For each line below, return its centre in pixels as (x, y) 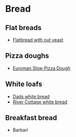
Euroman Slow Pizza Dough (42, 68)
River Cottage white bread (40, 102)
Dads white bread (31, 96)
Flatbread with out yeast (38, 40)
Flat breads (24, 28)
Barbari (20, 130)
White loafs (24, 84)
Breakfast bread (31, 118)
